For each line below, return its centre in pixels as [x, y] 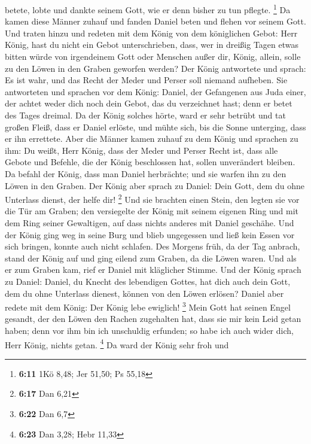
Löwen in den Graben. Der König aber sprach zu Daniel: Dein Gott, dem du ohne [155, 185]
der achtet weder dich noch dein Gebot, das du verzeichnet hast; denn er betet [149, 103]
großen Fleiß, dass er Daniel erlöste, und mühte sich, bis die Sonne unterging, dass [155, 127]
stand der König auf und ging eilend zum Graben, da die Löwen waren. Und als [151, 258]
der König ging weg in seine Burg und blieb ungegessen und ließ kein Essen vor [150, 234]
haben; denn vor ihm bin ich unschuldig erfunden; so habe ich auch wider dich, [149, 330]
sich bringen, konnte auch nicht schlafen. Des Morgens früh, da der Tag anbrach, [153, 246]
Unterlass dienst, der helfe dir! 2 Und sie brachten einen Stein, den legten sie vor [152, 198]
